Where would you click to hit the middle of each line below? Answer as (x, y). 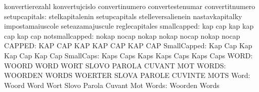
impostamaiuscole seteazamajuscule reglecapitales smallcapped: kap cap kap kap (129, 26)
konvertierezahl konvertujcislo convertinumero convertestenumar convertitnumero (130, 6)
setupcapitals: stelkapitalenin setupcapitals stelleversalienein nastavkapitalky (123, 16)
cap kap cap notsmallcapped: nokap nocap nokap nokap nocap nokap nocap (122, 35)
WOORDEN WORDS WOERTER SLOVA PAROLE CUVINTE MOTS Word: (127, 75)
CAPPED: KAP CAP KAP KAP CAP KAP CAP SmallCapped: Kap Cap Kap (128, 45)
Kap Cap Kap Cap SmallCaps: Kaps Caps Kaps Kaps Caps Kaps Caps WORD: (128, 55)
